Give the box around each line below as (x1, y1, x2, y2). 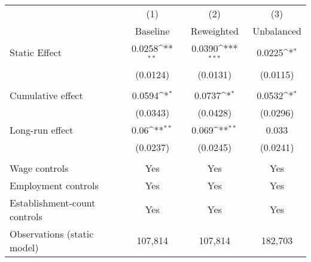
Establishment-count (10, 195, 96, 209)
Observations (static (10, 226, 94, 241)
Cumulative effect (10, 88, 83, 102)
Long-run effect (10, 122, 74, 137)
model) (10, 240, 39, 254)
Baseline (135, 24, 170, 38)
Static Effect (10, 45, 62, 60)
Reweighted (190, 24, 239, 38)
